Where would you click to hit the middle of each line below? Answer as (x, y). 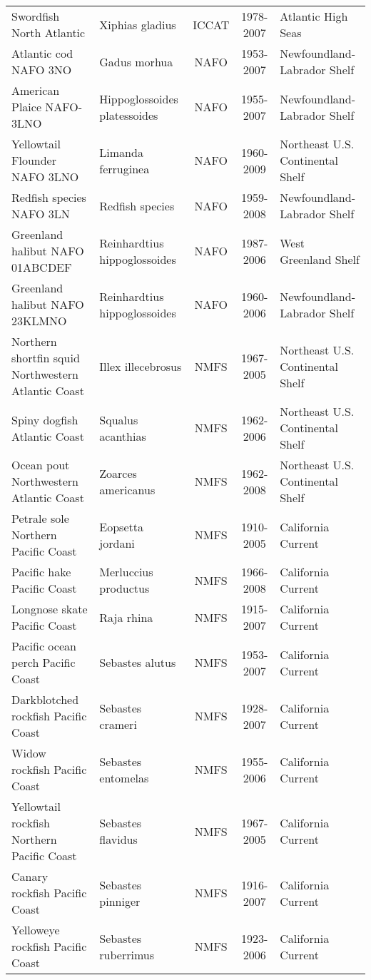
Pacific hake (41, 572)
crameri (118, 724)
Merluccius (126, 572)
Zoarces (118, 473)
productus (124, 588)
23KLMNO (39, 321)
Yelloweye (36, 930)
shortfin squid (46, 358)
